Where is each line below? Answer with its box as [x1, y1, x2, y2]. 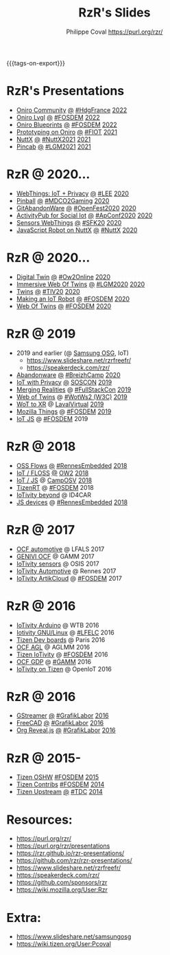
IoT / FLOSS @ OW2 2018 [16, 469, 89, 477]
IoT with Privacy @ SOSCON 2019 [16, 378, 112, 386]
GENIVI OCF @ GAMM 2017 [16, 552, 95, 560]
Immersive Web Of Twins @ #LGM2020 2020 [16, 280, 145, 288]
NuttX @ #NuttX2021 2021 [16, 135, 91, 143]
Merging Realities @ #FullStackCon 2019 [16, 385, 132, 394]
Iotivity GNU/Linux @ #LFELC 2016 [16, 628, 114, 636]
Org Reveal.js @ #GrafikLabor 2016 [16, 726, 116, 734]
